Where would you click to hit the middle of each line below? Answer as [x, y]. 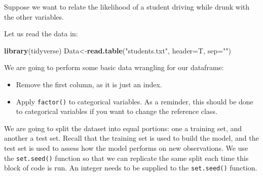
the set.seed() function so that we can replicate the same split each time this [126, 158]
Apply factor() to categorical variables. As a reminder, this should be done [135, 101]
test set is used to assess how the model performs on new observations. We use [126, 148]
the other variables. [34, 16]
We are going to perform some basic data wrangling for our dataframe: [114, 67]
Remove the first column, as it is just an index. [89, 84]
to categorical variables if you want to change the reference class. [117, 111]
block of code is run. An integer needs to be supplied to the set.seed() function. [131, 168]
